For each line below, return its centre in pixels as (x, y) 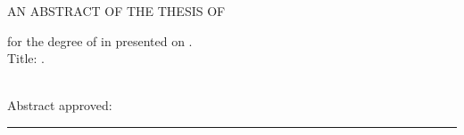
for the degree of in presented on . (100, 40)
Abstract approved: (60, 105)
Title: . (26, 58)
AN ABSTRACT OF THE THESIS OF (116, 11)
